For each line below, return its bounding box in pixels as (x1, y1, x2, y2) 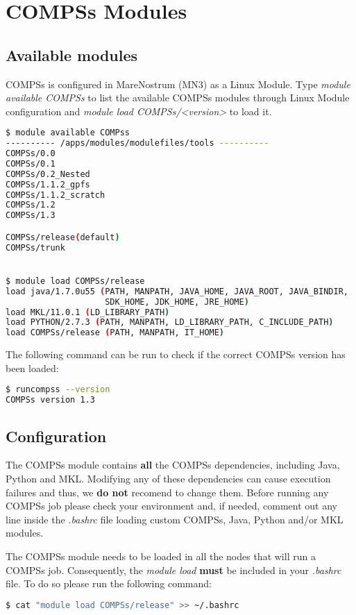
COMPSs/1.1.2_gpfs (6, 179, 90, 189)
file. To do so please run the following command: (6, 576, 212, 591)
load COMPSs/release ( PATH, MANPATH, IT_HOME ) (6, 328, 225, 338)
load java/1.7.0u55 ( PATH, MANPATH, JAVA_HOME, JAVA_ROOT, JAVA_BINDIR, (6, 286, 348, 296)
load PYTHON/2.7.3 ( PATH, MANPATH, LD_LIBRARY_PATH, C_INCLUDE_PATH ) (6, 317, 334, 328)
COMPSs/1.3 (6, 210, 56, 221)
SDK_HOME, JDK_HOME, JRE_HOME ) (105, 296, 249, 307)
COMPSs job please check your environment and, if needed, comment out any (6, 498, 337, 513)
